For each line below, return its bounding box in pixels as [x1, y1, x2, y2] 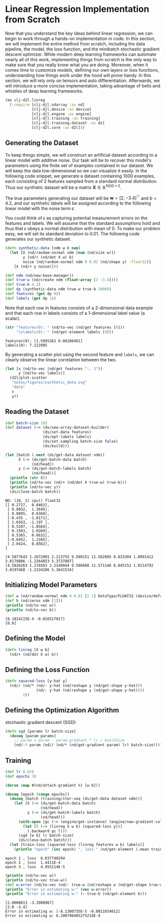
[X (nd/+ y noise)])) [14, 264, 58, 269]
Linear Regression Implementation [5, 3, 150, 15]
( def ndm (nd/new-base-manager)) [5, 273, 74, 278]
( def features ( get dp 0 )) [5, 292, 61, 296]
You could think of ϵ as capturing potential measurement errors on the [5, 215, 148, 221]
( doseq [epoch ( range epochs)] [5, 792, 70, 797]
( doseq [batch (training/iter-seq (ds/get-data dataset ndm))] [9, 797, 142, 801]
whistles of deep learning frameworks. [5, 88, 84, 94]
